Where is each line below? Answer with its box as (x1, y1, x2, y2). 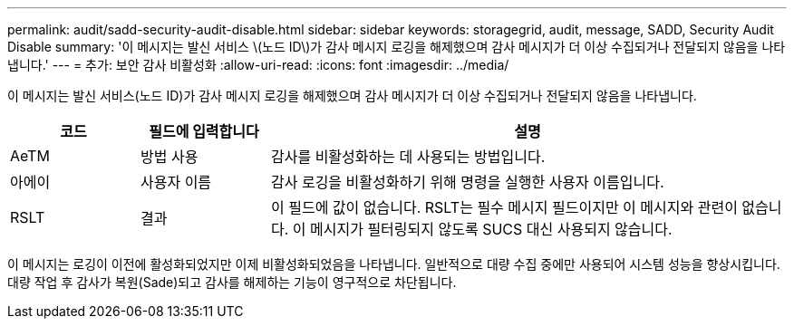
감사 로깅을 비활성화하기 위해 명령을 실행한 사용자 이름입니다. (270, 173, 664, 191)
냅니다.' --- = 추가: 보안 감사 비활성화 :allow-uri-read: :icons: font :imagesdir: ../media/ (7, 57, 509, 72)
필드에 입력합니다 (149, 122, 259, 140)
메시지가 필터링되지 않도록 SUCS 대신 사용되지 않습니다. (310, 220, 673, 238)
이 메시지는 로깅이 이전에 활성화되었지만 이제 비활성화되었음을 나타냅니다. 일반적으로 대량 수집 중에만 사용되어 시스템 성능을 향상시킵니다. (7, 256, 780, 272)
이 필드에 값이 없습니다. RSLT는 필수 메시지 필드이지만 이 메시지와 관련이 (270, 198, 738, 216)
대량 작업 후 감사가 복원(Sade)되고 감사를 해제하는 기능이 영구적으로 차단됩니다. (7, 274, 457, 290)
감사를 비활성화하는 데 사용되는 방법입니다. (270, 148, 546, 166)
